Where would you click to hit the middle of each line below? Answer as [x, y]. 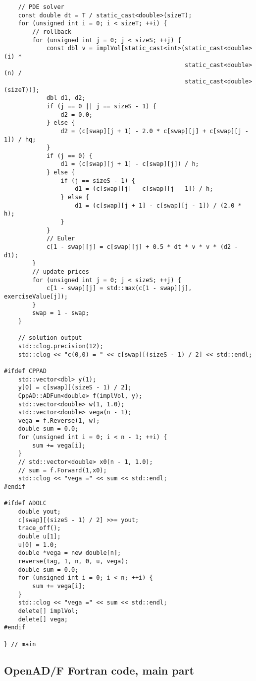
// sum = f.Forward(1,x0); [62, 470]
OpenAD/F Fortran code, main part [99, 670]
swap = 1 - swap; [61, 313]
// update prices [61, 272]
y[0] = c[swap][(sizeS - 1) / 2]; [75, 388]
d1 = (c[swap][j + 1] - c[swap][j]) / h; [130, 164]
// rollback [52, 32]
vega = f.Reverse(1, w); [59, 420]
